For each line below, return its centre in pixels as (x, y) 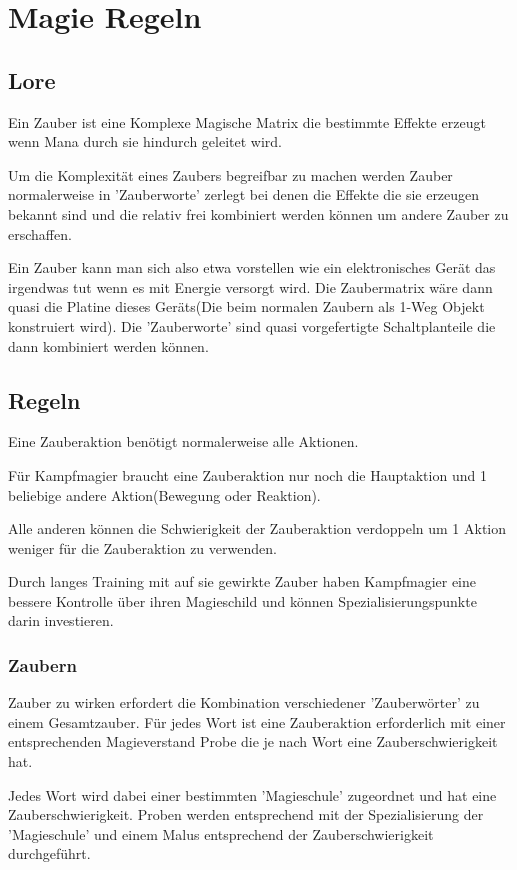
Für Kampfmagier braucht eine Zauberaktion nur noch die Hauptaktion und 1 (247, 474)
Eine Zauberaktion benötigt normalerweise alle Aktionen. (183, 441)
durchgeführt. (49, 853)
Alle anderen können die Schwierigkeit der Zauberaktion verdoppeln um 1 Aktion (257, 528)
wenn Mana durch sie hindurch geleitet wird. (145, 141)
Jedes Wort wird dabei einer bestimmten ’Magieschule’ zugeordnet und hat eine (252, 794)
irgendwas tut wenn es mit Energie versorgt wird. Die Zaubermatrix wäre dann (250, 286)
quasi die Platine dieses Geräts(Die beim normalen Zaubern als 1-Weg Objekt (246, 306)
